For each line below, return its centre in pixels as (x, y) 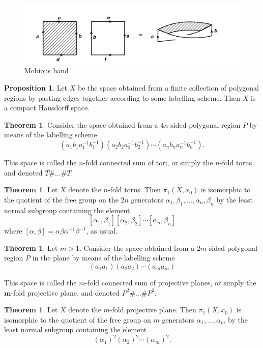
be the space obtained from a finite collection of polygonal (168, 88)
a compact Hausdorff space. (47, 108)
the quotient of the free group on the (61, 199)
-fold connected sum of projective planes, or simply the (171, 282)
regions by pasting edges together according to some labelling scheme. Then (122, 97)
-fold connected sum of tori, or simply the (148, 163)
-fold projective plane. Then (153, 310)
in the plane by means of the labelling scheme (104, 258)
